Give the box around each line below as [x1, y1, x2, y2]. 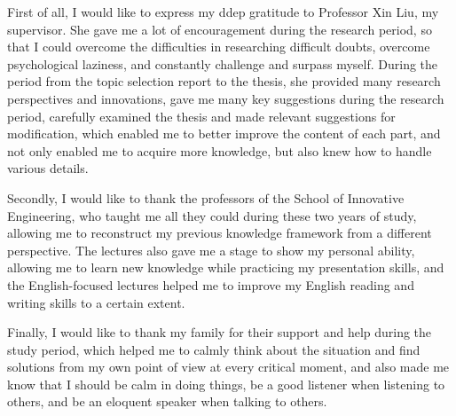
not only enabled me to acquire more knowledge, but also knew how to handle [7, 141, 432, 160]
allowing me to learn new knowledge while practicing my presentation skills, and [7, 258, 444, 277]
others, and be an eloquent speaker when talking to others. [7, 392, 327, 411]
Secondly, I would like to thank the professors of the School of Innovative [7, 188, 405, 207]
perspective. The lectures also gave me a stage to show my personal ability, [7, 240, 415, 259]
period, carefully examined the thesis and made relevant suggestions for [7, 106, 396, 125]
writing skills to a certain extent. [7, 293, 185, 311]
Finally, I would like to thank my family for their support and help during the [7, 323, 432, 341]
